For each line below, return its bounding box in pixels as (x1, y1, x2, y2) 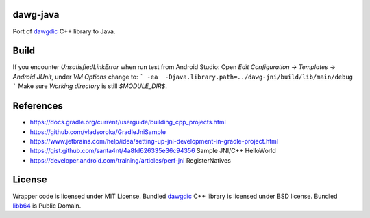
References (12, 100, 63, 112)
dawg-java (12, 9, 60, 21)
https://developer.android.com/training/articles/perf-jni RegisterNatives (29, 156, 231, 164)
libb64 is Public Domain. (12, 202, 82, 210)
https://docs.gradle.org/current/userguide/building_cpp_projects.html (29, 118, 226, 126)
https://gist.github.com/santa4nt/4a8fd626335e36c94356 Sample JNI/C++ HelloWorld (29, 147, 277, 155)
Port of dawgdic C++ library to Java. (12, 27, 116, 36)
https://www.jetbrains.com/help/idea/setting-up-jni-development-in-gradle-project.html (29, 137, 279, 145)
